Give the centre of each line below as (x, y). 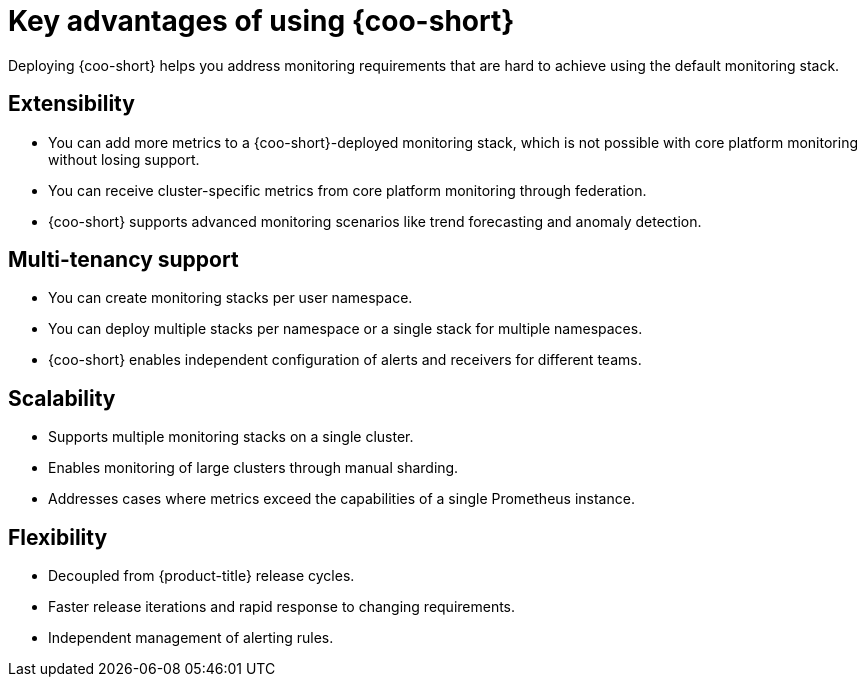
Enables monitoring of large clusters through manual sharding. (253, 468)
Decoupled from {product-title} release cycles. (201, 576)
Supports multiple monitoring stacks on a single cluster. (231, 437)
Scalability (62, 398)
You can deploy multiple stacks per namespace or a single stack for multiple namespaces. (345, 329)
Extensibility (71, 104)
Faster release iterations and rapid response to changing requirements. (282, 607)
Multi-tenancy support (123, 260)
